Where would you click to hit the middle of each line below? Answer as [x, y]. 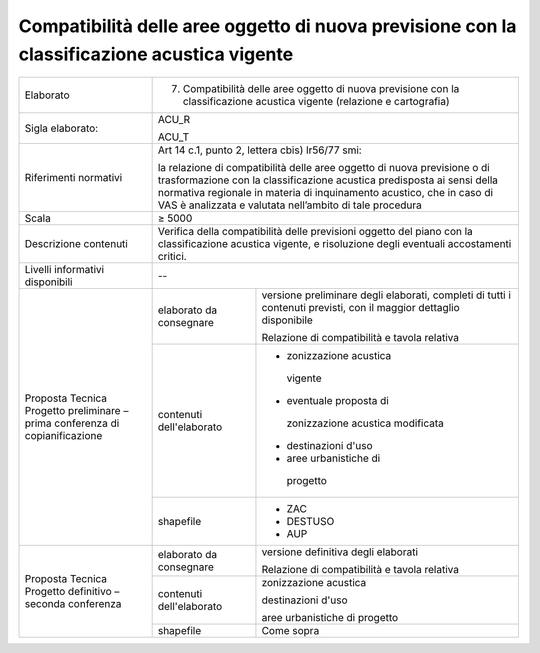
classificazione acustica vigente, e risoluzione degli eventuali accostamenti [334, 244]
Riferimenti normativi [73, 178]
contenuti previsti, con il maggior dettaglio [360, 308]
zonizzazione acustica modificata [365, 423]
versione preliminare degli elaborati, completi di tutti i [386, 295]
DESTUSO [310, 522]
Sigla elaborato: [61, 128]
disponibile [287, 320]
